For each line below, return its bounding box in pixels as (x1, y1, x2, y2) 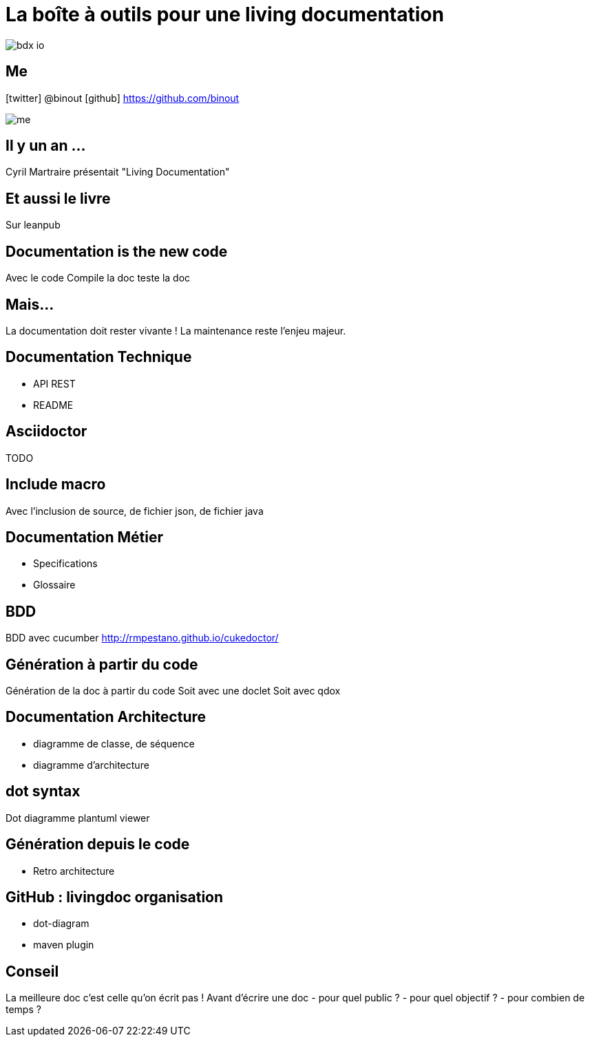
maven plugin (33, 939, 94, 951)
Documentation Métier (6, 528, 164, 546)
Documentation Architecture (6, 708, 207, 726)
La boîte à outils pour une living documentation (6, 3, 444, 26)
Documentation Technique (6, 348, 192, 366)
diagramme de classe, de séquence (33, 737, 195, 749)
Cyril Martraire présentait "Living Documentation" (6, 166, 230, 178)
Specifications (33, 557, 98, 570)
